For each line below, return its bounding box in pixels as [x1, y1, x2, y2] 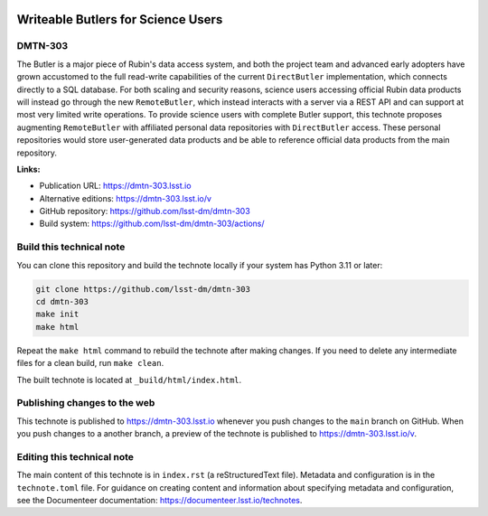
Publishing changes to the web [16, 397, 155, 409]
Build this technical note [16, 240, 126, 253]
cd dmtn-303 [35, 296, 89, 306]
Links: [16, 164, 41, 174]
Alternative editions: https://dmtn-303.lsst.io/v [39, 192, 212, 203]
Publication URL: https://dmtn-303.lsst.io [39, 181, 192, 192]
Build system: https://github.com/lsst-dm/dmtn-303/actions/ [39, 218, 266, 230]
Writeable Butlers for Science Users [16, 12, 223, 27]
